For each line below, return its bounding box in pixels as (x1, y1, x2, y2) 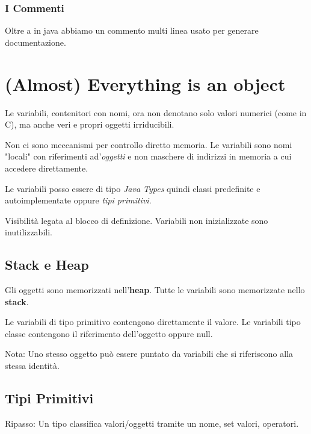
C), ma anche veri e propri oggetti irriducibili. (5, 118, 174, 131)
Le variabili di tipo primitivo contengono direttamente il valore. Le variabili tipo (5, 315, 301, 328)
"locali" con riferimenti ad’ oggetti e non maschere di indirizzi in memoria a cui (5, 150, 292, 163)
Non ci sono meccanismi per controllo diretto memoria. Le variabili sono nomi (5, 138, 292, 150)
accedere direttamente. (5, 161, 88, 174)
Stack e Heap (5, 255, 89, 274)
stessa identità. (5, 359, 60, 372)
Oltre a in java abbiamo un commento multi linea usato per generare (5, 24, 259, 37)
